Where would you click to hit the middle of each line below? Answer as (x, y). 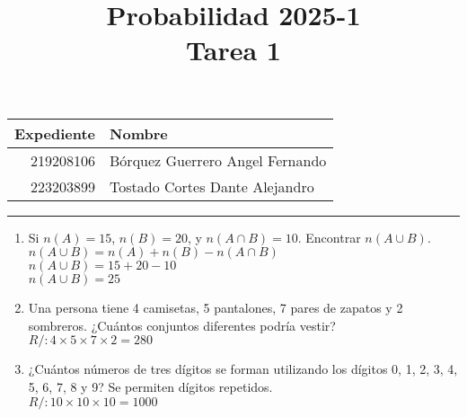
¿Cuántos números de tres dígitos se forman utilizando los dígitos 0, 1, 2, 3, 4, (243, 369)
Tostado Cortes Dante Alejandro (212, 186)
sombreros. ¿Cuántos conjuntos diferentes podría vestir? (182, 325)
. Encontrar (329, 237)
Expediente (55, 133)
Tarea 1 (233, 50)
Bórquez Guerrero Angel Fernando (218, 160)
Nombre (139, 133)
